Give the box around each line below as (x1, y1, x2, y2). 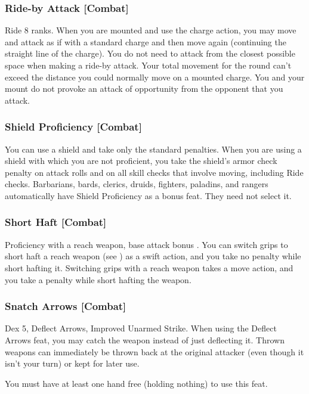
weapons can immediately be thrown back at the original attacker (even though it (5, 345, 304, 358)
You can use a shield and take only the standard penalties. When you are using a (5, 142, 302, 155)
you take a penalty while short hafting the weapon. (5, 273, 191, 286)
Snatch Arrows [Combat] (5, 299, 126, 314)
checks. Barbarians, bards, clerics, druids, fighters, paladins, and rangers (5, 178, 268, 190)
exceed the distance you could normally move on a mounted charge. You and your (5, 70, 305, 83)
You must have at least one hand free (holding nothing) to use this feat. (5, 377, 268, 389)
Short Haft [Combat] (5, 215, 107, 229)
